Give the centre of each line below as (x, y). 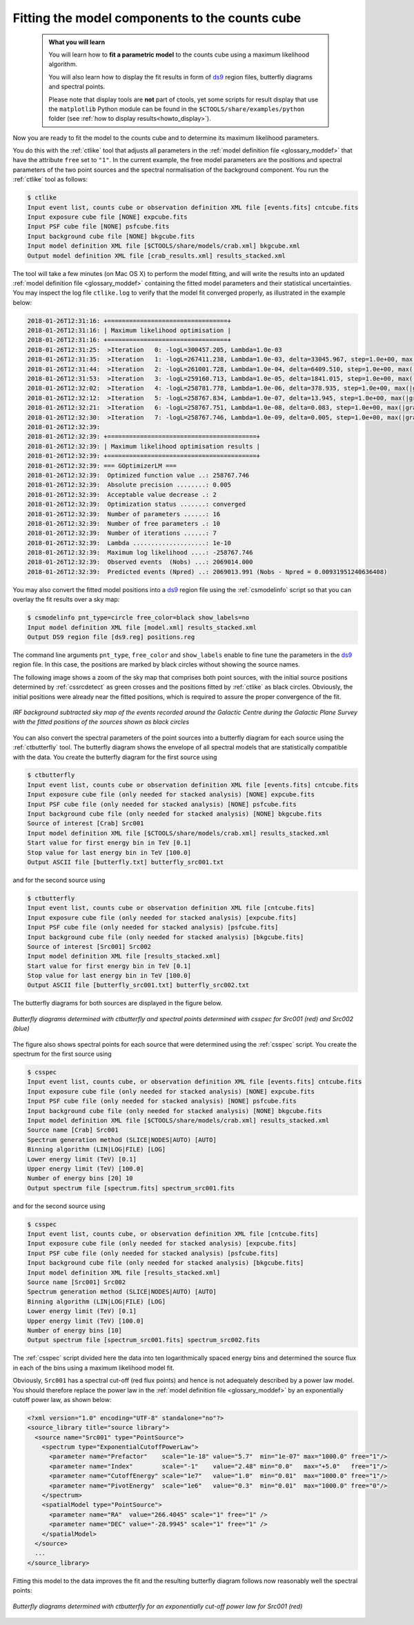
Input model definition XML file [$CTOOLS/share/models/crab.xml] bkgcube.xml (164, 246)
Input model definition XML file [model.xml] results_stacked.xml (142, 627)
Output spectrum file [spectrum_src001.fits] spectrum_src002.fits (144, 1340)
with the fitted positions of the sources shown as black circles (101, 722)
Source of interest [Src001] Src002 (89, 946)
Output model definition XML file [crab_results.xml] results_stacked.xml (157, 256)
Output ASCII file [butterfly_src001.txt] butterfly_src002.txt (138, 985)
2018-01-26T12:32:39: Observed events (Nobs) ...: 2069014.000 (140, 562)
